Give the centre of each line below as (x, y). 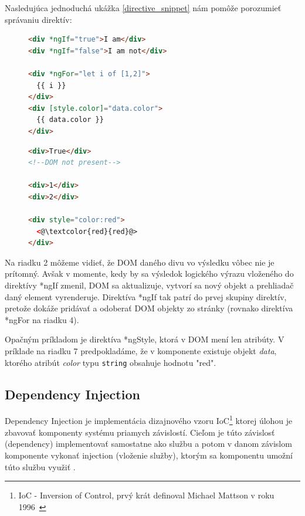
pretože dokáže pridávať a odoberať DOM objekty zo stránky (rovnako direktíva (149, 308)
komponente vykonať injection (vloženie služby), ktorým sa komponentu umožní (149, 455)
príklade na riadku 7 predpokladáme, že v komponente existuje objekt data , (141, 351)
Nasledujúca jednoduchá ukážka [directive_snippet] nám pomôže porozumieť (143, 8)
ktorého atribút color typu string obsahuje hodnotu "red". (111, 362)
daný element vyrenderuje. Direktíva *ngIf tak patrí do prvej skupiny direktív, (146, 296)
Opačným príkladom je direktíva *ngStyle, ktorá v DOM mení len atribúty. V (145, 339)
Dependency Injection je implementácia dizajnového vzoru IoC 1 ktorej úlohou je (149, 420)
